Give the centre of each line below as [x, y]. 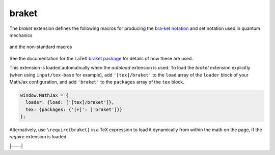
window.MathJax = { [44, 95]
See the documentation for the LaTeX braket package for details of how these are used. [101, 58]
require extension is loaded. [39, 137]
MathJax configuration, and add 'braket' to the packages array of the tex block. [97, 82]
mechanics [21, 35]
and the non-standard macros [41, 47]
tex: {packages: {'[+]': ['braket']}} [74, 109]
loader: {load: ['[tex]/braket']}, [70, 102]
